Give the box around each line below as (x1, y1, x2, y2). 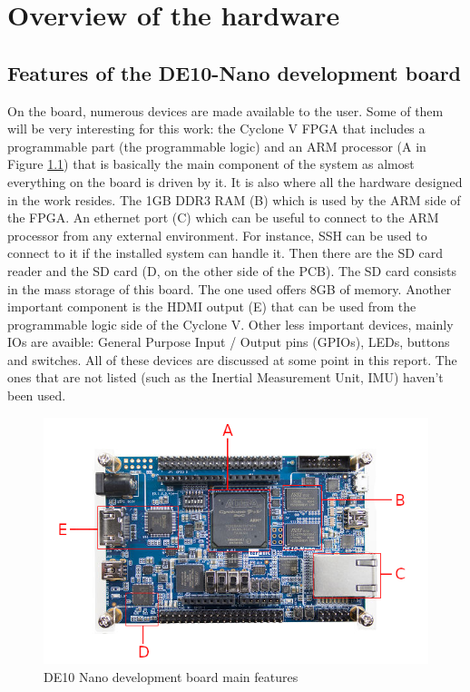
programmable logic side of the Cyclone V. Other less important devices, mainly (7, 314, 454, 333)
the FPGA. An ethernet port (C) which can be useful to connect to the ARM (7, 208, 439, 227)
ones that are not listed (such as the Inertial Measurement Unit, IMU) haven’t (7, 368, 444, 387)
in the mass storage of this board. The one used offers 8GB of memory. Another (7, 279, 452, 298)
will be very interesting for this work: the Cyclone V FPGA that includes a (7, 119, 426, 138)
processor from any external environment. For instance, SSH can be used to (7, 225, 427, 244)
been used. (7, 386, 66, 405)
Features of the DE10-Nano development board (7, 58, 462, 86)
